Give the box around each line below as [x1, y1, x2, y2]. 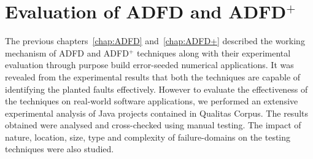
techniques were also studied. [5, 142, 114, 155]
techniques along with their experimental [136, 46, 291, 59]
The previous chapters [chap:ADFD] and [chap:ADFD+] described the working [5, 34, 305, 47]
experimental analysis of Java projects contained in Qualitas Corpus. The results [5, 106, 309, 119]
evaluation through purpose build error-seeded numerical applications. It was [5, 58, 294, 71]
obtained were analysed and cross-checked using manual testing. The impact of [5, 118, 301, 131]
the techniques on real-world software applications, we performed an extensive [5, 95, 298, 107]
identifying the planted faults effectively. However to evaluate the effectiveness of [5, 82, 308, 95]
